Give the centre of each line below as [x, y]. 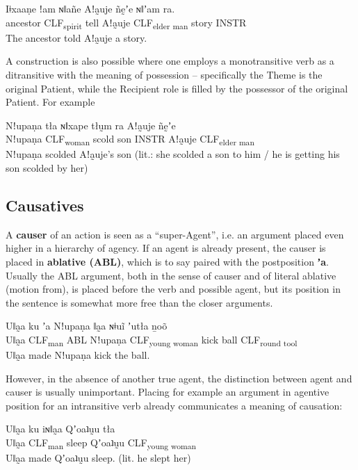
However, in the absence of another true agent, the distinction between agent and [179, 378]
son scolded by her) [47, 168]
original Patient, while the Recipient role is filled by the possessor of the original [177, 88]
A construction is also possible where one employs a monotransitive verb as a [170, 61]
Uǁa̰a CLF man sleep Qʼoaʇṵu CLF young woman [101, 443]
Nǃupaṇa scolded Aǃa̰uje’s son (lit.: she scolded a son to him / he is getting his [173, 154]
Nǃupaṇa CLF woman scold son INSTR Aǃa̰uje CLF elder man [130, 140]
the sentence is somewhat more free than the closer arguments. [139, 302]
